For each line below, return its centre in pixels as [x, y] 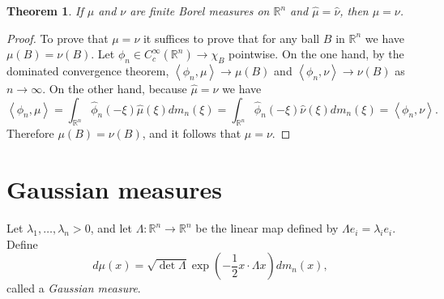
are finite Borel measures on [200, 11]
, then [354, 11]
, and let [111, 228]
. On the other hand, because [115, 88]
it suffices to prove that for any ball [231, 38]
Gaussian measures [115, 189]
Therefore [30, 133]
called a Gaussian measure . [74, 288]
